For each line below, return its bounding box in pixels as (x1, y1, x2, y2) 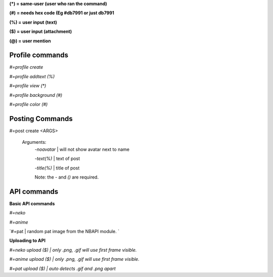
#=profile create (9, 64, 43, 70)
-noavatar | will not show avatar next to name (34, 146, 130, 152)
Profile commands (9, 51, 68, 60)
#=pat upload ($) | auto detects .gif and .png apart (9, 265, 116, 271)
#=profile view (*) (9, 83, 47, 89)
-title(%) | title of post (34, 164, 80, 171)
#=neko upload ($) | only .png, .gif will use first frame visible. (9, 247, 137, 253)
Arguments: (22, 139, 47, 145)
